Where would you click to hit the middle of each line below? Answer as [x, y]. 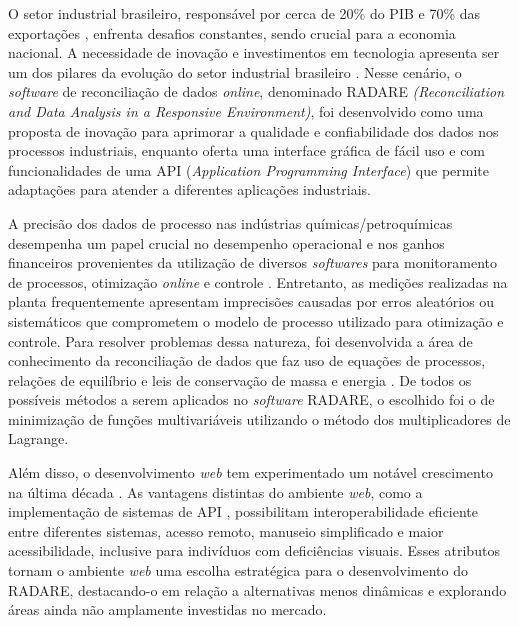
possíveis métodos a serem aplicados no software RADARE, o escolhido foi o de [251, 399]
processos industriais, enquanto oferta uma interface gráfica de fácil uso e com [247, 150]
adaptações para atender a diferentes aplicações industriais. [189, 189]
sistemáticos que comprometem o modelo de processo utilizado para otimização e [256, 320]
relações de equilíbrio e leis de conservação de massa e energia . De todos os [240, 379]
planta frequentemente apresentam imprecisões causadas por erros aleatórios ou [251, 301]
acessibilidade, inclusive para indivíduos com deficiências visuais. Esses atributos [254, 550]
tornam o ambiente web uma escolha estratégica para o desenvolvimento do [238, 570]
